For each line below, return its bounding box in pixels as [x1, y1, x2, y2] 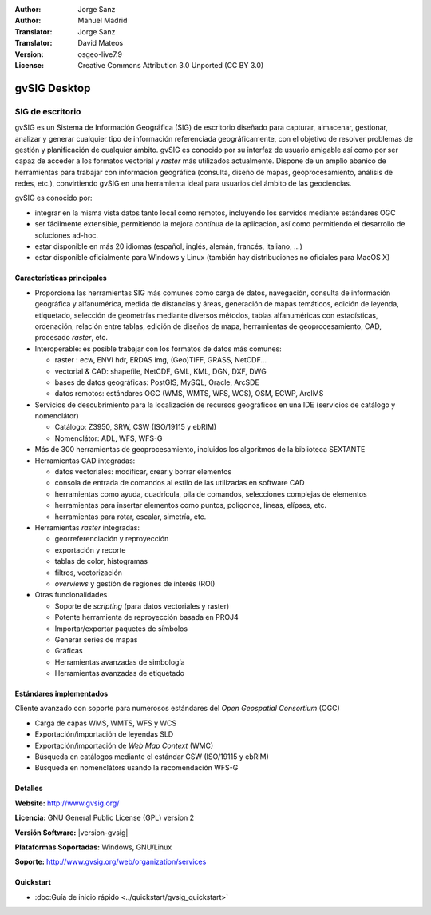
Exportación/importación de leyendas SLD [34, 729, 174, 739]
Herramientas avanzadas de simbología [54, 657, 185, 667]
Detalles [14, 784, 43, 793]
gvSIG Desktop [14, 81, 91, 95]
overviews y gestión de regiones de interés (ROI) [54, 578, 215, 588]
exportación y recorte [54, 545, 126, 555]
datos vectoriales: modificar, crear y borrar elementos [54, 467, 231, 477]
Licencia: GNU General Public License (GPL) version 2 [14, 813, 195, 823]
